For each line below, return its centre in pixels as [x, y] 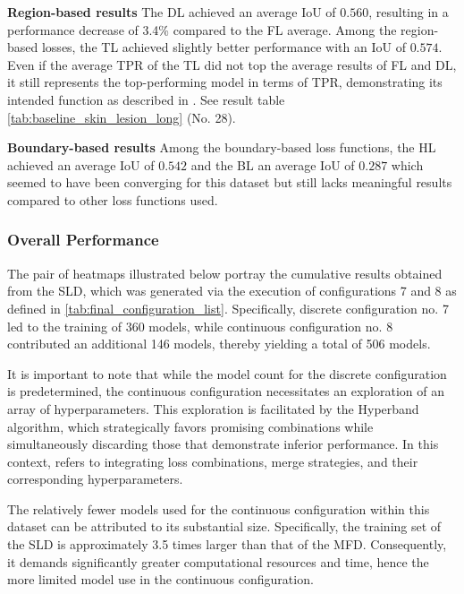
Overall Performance [83, 240]
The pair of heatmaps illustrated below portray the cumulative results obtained [225, 273]
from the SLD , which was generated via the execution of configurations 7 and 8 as [232, 291]
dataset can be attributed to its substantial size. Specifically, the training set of [224, 526]
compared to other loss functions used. [113, 199]
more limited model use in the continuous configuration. [160, 579]
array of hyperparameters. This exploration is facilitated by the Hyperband [213, 408]
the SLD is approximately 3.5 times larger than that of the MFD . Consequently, [227, 544]
